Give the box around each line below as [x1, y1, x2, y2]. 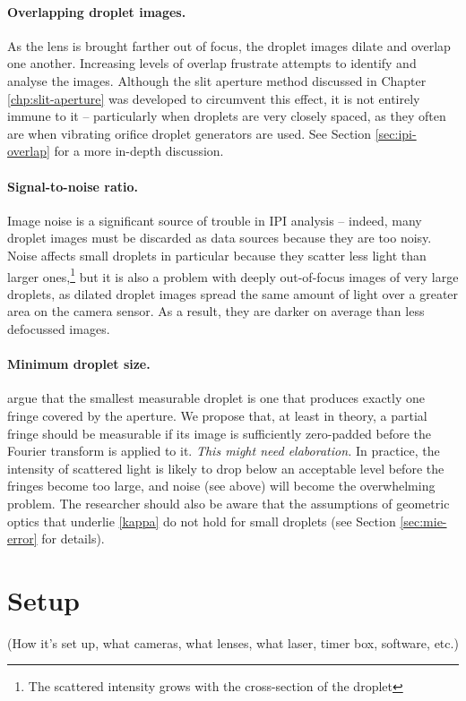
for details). [41, 529, 105, 548]
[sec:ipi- [375, 124, 417, 142]
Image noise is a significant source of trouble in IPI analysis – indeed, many [7, 210, 422, 229]
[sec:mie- [400, 511, 447, 530]
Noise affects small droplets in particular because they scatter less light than [7, 245, 427, 264]
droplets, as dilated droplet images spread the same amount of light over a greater [7, 284, 459, 303]
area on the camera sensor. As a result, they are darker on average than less [7, 302, 425, 321]
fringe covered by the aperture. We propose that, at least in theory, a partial [7, 406, 427, 424]
